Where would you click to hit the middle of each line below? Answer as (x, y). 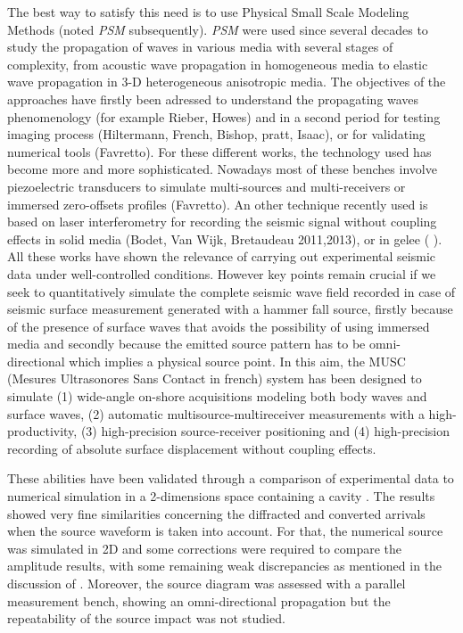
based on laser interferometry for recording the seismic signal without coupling (222, 222)
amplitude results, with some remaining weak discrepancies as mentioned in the (225, 566)
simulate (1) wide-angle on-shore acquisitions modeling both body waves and (217, 396)
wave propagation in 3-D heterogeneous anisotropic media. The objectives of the (227, 82)
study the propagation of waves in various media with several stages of (200, 47)
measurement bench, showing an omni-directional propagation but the (199, 600)
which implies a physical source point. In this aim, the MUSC (237, 361)
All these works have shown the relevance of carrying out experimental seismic (222, 256)
